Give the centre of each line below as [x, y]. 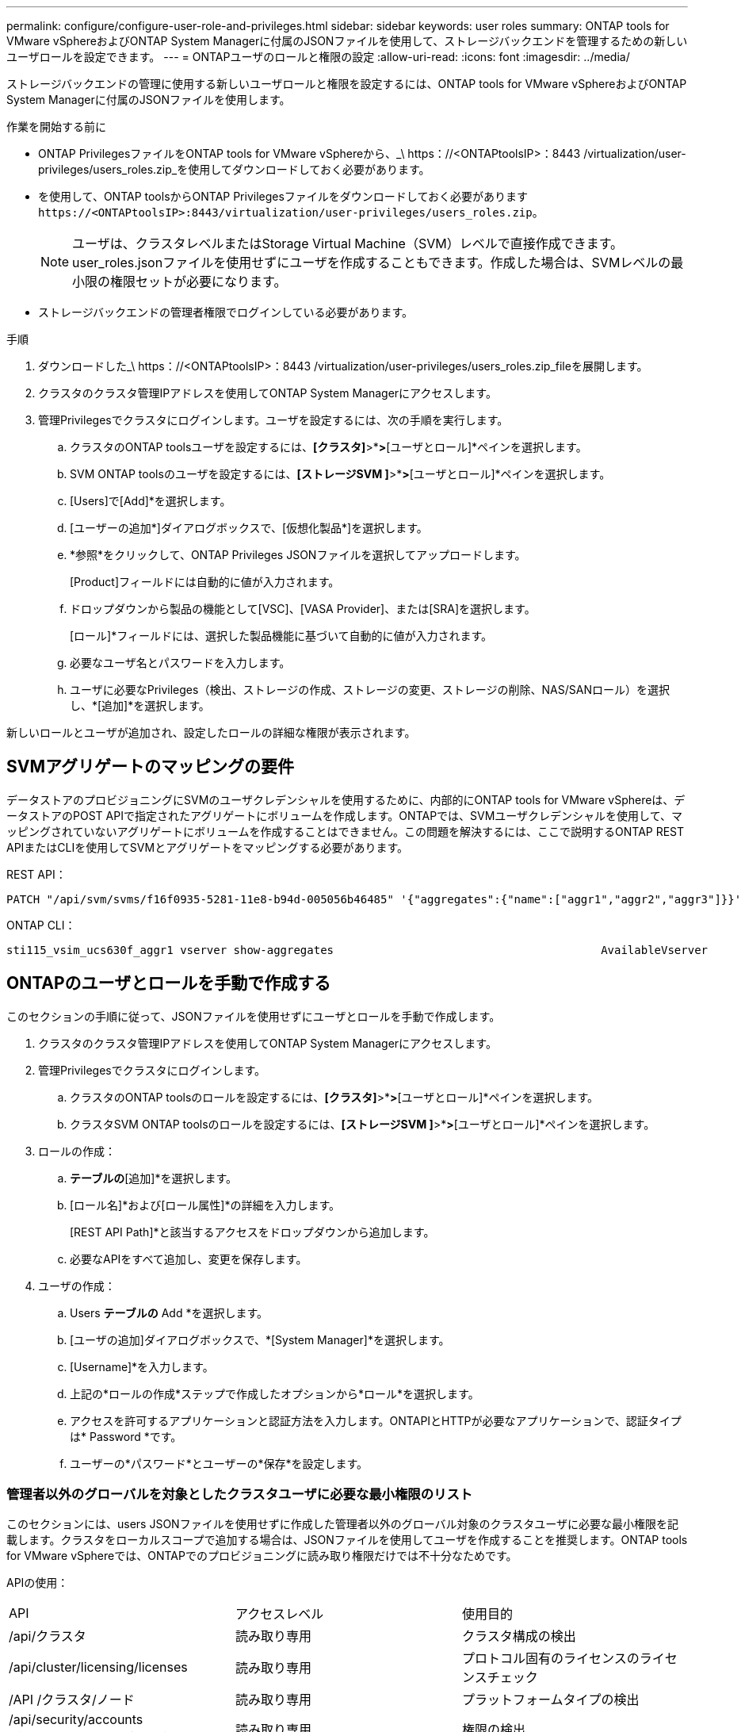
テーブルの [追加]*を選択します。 [153, 1178]
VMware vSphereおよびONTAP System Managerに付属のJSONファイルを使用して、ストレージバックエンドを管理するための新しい [347, 41]
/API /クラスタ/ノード [72, 1700]
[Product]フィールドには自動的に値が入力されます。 [205, 582]
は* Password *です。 [126, 1436]
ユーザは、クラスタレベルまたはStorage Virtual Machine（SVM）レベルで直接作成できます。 [348, 243]
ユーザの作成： [77, 1286]
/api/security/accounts [76, 1720]
